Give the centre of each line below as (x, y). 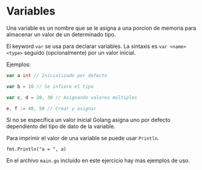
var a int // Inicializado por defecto (57, 75)
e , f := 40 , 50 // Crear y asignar (51, 108)
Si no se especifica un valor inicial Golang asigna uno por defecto (89, 120)
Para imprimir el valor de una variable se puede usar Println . (83, 138)
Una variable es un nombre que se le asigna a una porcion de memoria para (101, 28)
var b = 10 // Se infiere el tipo (50, 86)
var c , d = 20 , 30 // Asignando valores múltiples (72, 97)
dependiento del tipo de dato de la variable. (61, 126)
